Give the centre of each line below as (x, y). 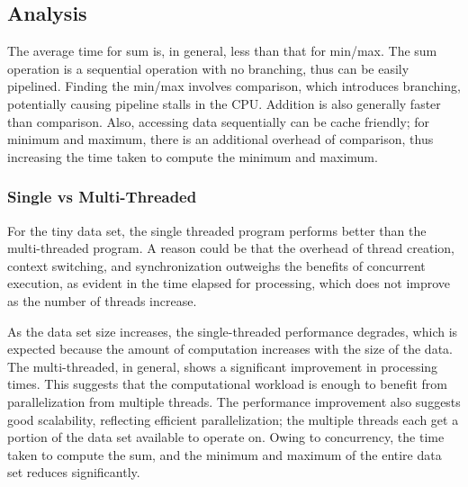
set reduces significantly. (74, 472)
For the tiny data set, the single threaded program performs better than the (217, 230)
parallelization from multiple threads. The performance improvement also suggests (234, 401)
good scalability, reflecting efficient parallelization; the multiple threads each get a (233, 419)
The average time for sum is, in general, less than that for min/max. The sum (222, 51)
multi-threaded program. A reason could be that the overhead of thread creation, (231, 248)
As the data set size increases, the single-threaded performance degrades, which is (233, 331)
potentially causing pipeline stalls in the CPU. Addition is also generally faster (224, 103)
